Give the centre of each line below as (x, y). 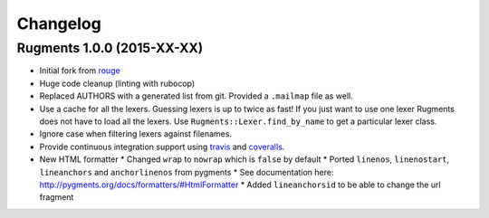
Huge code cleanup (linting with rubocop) (117, 83)
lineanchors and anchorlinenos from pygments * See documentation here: (187, 172)
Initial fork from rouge (80, 71)
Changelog (59, 24)
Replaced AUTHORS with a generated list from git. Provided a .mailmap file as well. (196, 96)
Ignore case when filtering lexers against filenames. (136, 134)
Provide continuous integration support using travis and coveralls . (162, 147)
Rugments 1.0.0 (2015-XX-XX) (110, 48)
